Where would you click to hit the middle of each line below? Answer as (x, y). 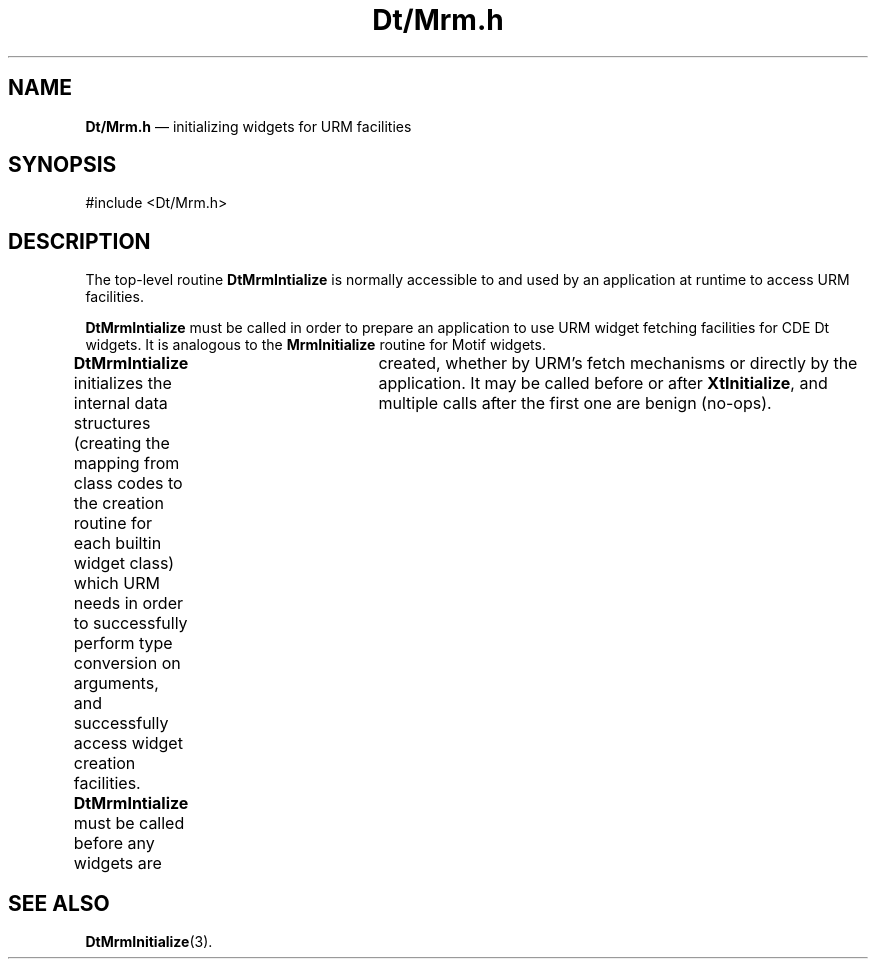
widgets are (117, 863)
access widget (128, 743)
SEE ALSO (59, 903)
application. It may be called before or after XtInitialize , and (603, 383)
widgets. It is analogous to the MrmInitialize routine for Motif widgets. (315, 345)
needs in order (128, 603)
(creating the (121, 443)
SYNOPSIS (62, 165)
